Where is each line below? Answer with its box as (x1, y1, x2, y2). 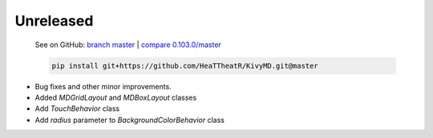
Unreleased (14, 12, 94, 30)
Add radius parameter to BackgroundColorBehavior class (34, 115, 225, 124)
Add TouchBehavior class (34, 104, 120, 113)
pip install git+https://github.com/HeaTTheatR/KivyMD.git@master (51, 61, 318, 70)
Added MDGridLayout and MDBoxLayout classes (34, 93, 197, 102)
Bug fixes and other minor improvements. (34, 81, 172, 91)
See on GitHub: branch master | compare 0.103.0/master (34, 40, 222, 49)
